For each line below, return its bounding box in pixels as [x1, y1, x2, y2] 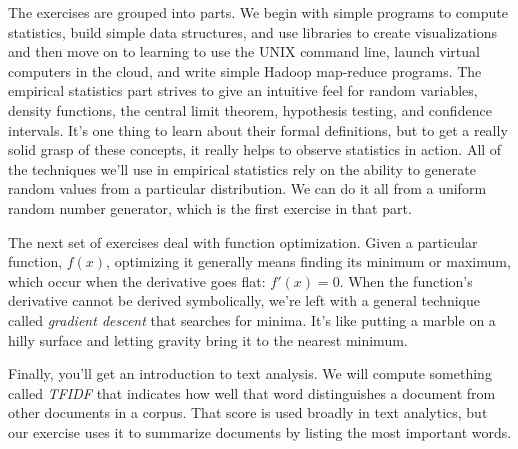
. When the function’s [339, 270, 473, 291]
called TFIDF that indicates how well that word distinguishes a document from [8, 382, 496, 403]
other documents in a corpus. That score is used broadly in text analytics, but [8, 402, 488, 423]
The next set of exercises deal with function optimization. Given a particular [8, 231, 478, 252]
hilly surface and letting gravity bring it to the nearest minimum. [8, 329, 408, 350]
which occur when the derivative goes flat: [8, 270, 266, 291]
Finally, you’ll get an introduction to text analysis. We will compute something [8, 363, 492, 384]
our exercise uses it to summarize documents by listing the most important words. [8, 421, 512, 442]
